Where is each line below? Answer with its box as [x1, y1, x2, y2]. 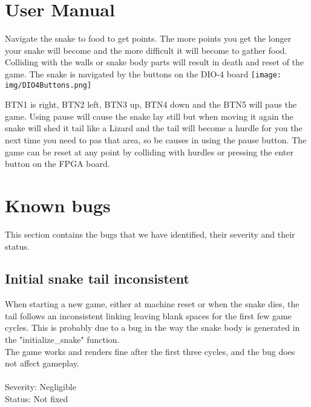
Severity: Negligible [5, 380, 76, 393]
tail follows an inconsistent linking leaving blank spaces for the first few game [5, 309, 292, 322]
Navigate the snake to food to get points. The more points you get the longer [5, 32, 292, 45]
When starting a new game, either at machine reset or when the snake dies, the [5, 298, 300, 310]
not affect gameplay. [5, 357, 79, 370]
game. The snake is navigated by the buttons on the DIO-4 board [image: [5, 67, 281, 80]
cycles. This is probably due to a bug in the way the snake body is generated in [5, 321, 300, 334]
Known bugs [5, 192, 111, 217]
